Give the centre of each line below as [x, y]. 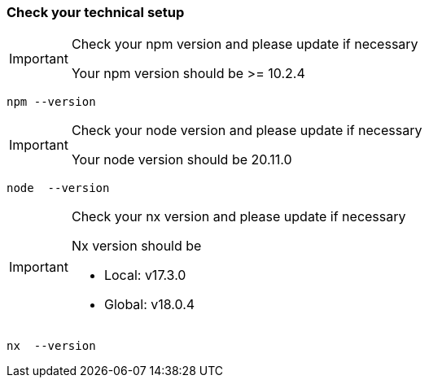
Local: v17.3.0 [145, 275]
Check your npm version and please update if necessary [245, 44]
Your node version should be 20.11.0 [182, 160]
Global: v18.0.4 [149, 305]
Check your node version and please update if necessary [247, 131]
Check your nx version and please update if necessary [239, 217]
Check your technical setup [96, 12]
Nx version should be [136, 246]
